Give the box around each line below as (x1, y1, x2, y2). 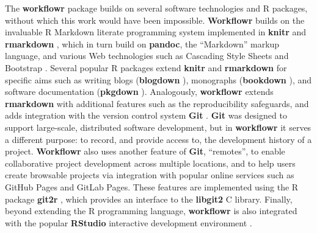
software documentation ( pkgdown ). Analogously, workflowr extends (5, 85, 274, 98)
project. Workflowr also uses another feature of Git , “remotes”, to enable (5, 145, 285, 158)
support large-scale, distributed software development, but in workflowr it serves (5, 120, 312, 133)
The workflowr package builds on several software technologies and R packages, (5, 2, 308, 14)
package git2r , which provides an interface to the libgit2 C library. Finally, (5, 192, 293, 205)
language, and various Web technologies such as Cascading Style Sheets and (5, 49, 289, 62)
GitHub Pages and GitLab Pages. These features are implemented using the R (5, 180, 299, 193)
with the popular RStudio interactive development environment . (5, 216, 252, 229)
